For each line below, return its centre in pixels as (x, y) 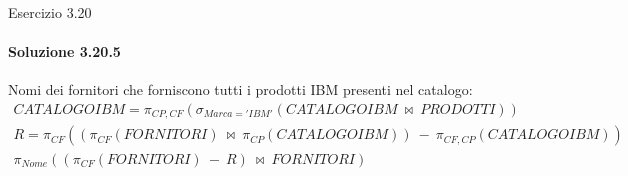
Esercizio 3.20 (50, 12)
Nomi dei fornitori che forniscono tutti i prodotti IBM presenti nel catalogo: (240, 89)
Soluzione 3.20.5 (64, 51)
